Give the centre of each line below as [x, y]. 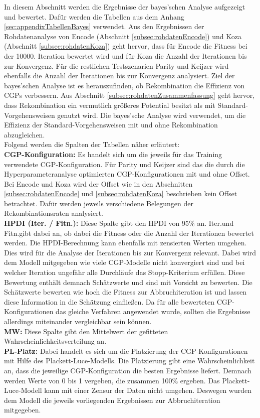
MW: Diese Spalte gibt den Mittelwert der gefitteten [86, 331]
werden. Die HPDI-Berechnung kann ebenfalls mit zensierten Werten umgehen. [125, 243]
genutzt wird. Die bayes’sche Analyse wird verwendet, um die [152, 115]
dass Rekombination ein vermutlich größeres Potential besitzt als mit [110, 105]
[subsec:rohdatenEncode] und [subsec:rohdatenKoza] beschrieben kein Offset [121, 193]
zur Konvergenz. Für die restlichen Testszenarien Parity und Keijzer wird [116, 65]
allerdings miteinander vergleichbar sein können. [78, 321]
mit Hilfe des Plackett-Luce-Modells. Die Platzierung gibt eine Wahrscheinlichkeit [129, 361]
